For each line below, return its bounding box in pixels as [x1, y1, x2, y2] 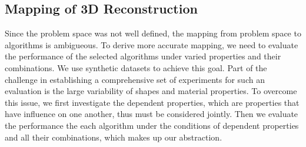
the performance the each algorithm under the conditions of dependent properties [5, 119, 299, 131]
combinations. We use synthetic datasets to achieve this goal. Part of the [5, 61, 267, 73]
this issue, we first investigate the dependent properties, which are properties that [5, 96, 300, 108]
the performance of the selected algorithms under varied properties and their [5, 50, 281, 62]
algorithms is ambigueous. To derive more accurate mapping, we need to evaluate [5, 38, 298, 51]
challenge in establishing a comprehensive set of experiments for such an [5, 73, 265, 85]
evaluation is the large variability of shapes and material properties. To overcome [5, 85, 297, 97]
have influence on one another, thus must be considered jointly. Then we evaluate [5, 108, 298, 120]
